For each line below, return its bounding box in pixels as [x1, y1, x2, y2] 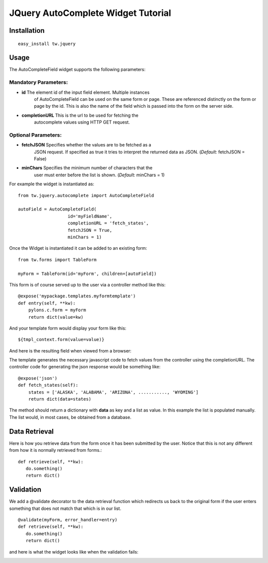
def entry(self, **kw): [18, 300, 76, 306]
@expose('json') [18, 375, 58, 381]
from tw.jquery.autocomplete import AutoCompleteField [18, 193, 154, 198]
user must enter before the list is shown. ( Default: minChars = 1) [34, 172, 165, 178]
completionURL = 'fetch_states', [67, 220, 149, 226]
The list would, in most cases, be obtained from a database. [9, 414, 132, 420]
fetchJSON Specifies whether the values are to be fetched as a [21, 142, 151, 148]
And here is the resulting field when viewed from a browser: [9, 348, 132, 353]
